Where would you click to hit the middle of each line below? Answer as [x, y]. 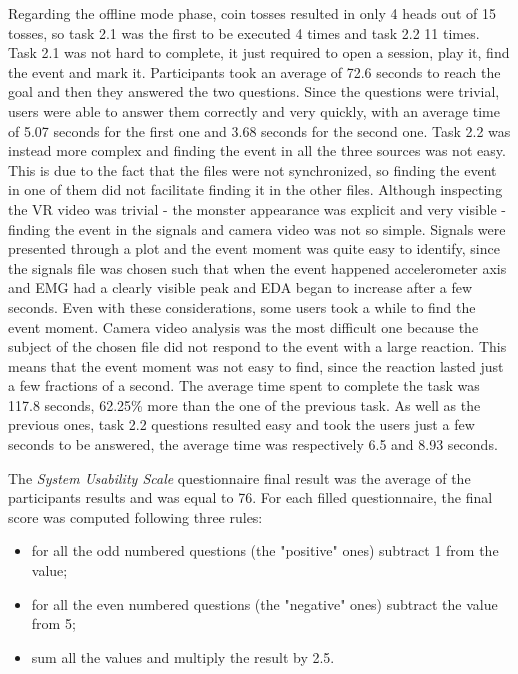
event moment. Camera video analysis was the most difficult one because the [243, 326]
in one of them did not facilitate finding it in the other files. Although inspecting [255, 189]
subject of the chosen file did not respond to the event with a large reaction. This [257, 346]
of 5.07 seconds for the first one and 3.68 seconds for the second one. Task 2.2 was [259, 130]
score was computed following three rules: [135, 516]
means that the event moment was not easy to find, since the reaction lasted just [256, 365]
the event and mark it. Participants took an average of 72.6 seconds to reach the [254, 71]
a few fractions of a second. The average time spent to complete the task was [244, 385]
